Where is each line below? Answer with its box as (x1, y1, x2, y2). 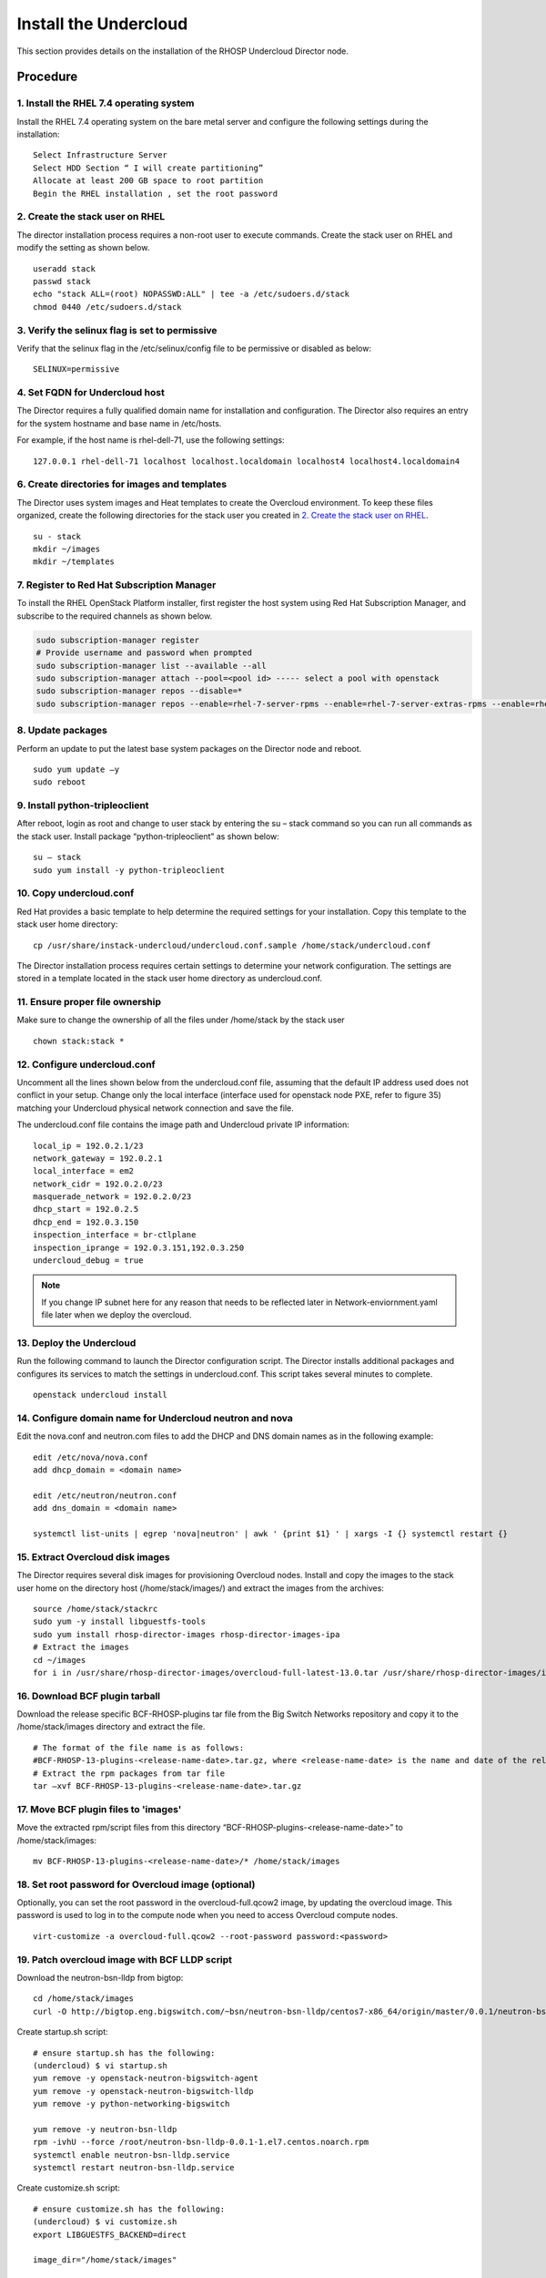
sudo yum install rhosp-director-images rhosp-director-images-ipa (33, 1629, 340, 1639)
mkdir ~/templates (33, 557, 116, 567)
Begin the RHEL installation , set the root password (33, 188, 278, 199)
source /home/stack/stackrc (33, 1604, 158, 1614)
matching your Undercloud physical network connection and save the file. (16, 1103, 295, 1113)
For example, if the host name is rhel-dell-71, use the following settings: (16, 435, 286, 446)
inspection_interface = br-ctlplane (33, 1230, 197, 1240)
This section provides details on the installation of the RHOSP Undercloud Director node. (16, 46, 349, 56)
